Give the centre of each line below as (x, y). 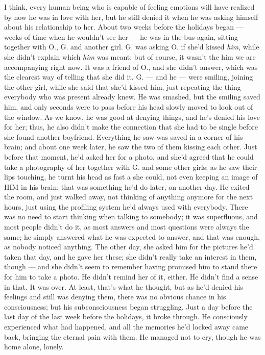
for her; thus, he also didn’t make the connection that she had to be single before (131, 127)
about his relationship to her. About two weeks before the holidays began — (124, 27)
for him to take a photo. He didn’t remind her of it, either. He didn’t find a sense (131, 277)
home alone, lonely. (34, 347)
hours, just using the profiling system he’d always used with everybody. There (126, 206)
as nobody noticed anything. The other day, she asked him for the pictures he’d (129, 247)
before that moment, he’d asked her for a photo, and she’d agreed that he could (129, 156)
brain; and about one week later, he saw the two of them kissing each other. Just (131, 147)
